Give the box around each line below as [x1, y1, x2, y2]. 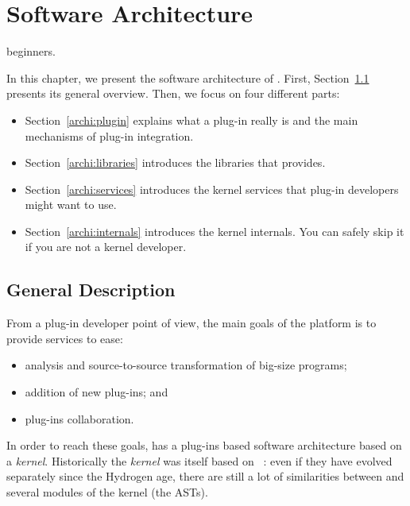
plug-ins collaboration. [25, 410, 134, 427]
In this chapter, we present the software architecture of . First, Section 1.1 [6, 69, 369, 86]
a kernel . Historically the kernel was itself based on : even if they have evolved [6, 452, 393, 469]
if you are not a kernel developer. [25, 238, 187, 255]
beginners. [6, 43, 56, 60]
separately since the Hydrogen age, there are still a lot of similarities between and [6, 468, 404, 485]
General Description [6, 277, 176, 302]
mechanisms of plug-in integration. [25, 127, 194, 144]
